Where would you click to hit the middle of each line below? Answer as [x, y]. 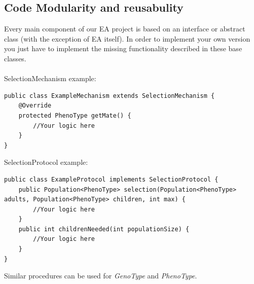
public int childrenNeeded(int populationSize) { [104, 229]
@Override [35, 106]
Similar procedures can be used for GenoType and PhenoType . [101, 276]
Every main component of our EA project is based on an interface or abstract [125, 29]
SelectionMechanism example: [50, 78]
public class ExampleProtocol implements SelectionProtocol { [111, 179]
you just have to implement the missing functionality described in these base [123, 48]
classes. [15, 58]
